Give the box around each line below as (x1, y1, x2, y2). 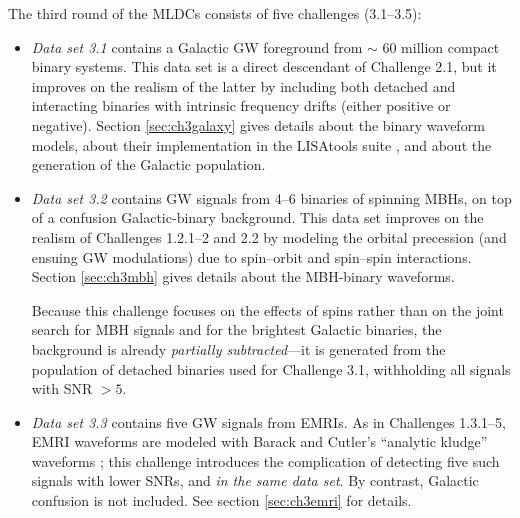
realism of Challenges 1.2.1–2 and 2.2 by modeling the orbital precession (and (31, 226, 507, 247)
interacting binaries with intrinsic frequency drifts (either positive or (31, 95, 451, 116)
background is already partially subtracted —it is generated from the (31, 338, 446, 359)
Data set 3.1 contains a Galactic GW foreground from (31, 36, 363, 57)
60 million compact (382, 36, 500, 57)
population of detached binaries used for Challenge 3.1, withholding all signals (31, 358, 511, 379)
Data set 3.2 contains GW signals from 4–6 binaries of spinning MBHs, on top (31, 187, 512, 208)
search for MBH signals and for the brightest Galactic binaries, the (31, 319, 442, 340)
